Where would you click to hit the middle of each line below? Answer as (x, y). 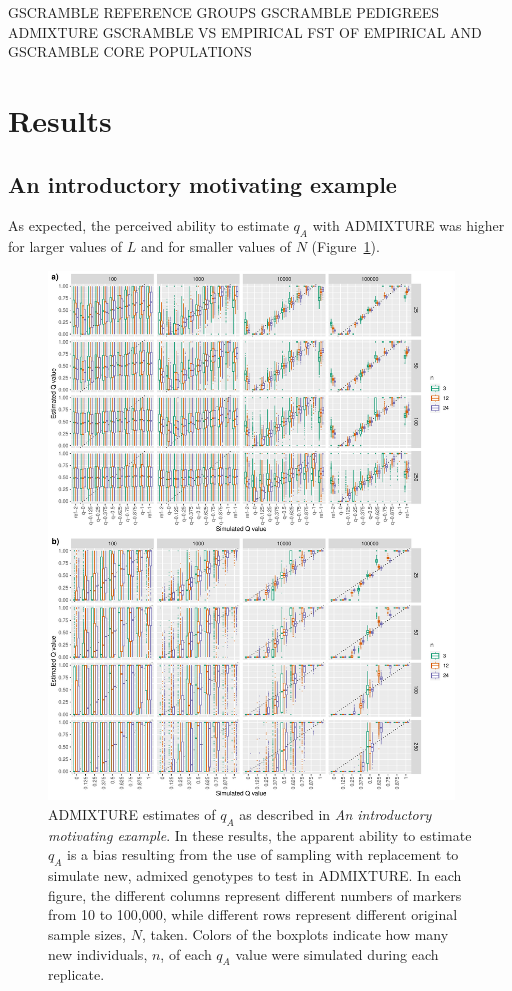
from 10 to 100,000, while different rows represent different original (253, 914)
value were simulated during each (337, 953)
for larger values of (65, 246)
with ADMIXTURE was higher (408, 225)
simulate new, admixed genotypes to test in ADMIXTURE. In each (255, 875)
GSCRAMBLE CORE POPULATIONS (130, 51)
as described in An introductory (335, 813)
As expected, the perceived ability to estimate (148, 225)
